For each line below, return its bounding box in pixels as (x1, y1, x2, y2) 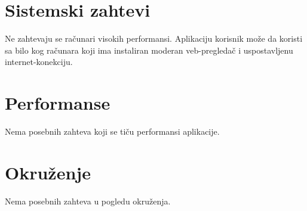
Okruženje (5, 160, 91, 184)
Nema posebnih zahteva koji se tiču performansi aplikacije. (5, 125, 220, 138)
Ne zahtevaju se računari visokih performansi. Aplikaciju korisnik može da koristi (5, 32, 303, 45)
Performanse (5, 91, 110, 115)
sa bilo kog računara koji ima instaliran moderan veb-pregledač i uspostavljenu (5, 44, 293, 56)
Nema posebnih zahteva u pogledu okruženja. (5, 194, 171, 207)
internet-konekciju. (5, 55, 73, 68)
